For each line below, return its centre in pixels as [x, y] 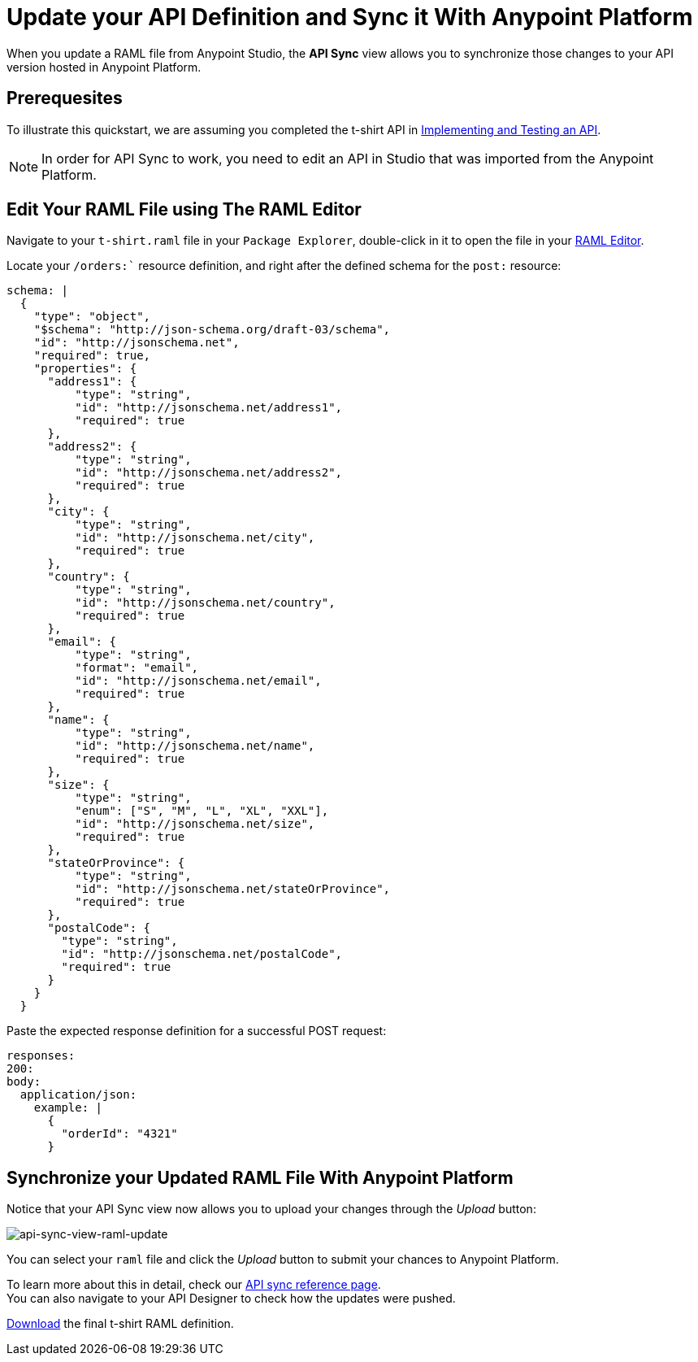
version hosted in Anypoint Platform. [104, 67]
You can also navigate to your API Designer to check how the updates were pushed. [231, 1299]
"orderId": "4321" [119, 1134]
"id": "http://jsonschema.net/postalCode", [202, 954]
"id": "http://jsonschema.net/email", [198, 681]
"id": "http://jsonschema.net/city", [195, 538]
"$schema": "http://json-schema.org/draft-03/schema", [212, 330]
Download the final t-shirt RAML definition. [120, 1324]
